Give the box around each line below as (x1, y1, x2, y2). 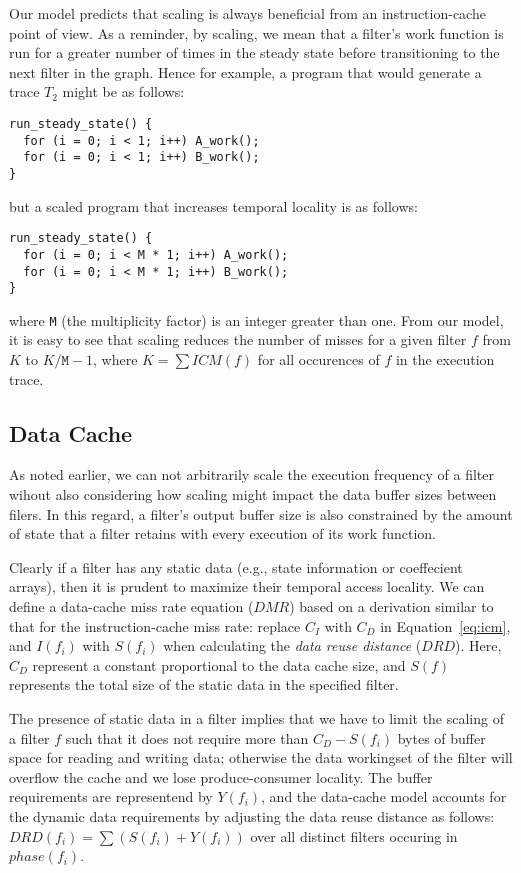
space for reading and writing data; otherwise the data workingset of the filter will (9, 747, 513, 768)
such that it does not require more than (65, 727, 309, 748)
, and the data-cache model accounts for (261, 786, 507, 807)
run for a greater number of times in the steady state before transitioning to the (9, 42, 500, 63)
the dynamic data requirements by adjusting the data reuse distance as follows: (9, 805, 495, 826)
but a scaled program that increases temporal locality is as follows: (9, 195, 418, 216)
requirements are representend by (9, 786, 213, 807)
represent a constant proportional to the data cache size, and (32, 654, 406, 675)
